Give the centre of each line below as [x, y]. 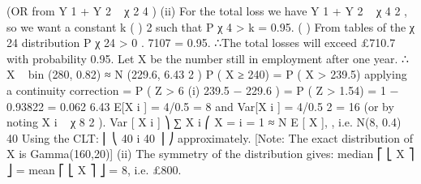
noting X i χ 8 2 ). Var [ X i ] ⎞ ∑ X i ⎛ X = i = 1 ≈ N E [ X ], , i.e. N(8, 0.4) [204, 122]
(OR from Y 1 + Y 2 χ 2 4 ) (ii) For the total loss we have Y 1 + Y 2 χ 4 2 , [207, 11]
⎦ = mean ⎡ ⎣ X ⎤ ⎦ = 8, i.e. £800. [94, 169]
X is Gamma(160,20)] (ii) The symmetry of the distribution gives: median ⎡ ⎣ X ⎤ [210, 154]
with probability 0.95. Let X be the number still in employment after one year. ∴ [208, 58]
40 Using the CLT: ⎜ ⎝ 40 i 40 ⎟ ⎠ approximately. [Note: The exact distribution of [210, 137]
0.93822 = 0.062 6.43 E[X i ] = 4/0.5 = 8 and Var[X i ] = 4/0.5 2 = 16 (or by [200, 106]
